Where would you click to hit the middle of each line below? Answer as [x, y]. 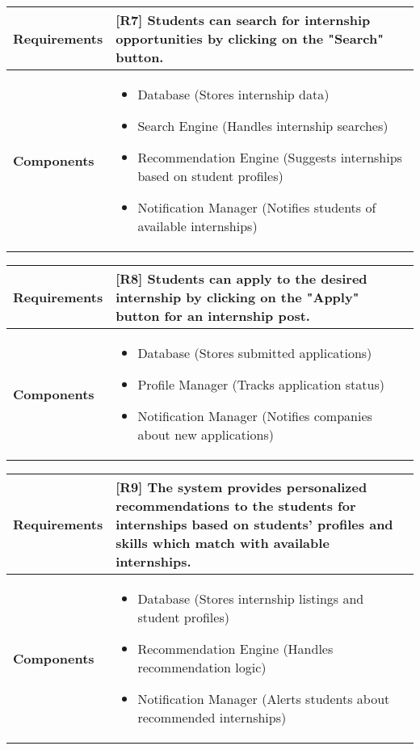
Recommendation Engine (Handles [235, 649]
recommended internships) [212, 717]
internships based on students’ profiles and [254, 524]
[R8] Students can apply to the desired [241, 278]
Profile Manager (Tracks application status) [261, 384]
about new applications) [206, 434]
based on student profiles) [210, 176]
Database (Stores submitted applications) [255, 353]
